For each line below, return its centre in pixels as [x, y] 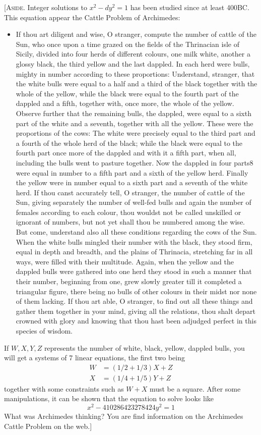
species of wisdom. [44, 331]
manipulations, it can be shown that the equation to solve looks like [109, 398]
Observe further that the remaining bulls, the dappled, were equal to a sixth [134, 113]
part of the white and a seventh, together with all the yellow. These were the [135, 123]
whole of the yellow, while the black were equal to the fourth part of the [127, 93]
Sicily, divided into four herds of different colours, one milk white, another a [133, 54]
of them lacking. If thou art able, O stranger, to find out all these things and [134, 301]
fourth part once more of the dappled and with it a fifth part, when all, [126, 153]
